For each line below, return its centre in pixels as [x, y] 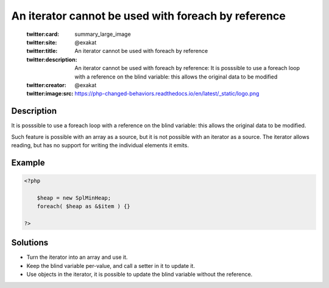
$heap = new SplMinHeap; [74, 198]
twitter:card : [43, 34]
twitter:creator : [46, 85]
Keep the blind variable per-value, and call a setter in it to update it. [111, 265]
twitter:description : [52, 59]
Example [28, 162]
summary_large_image [103, 34]
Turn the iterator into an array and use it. [77, 257]
